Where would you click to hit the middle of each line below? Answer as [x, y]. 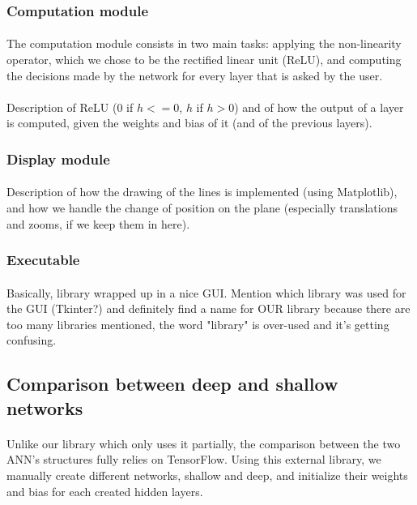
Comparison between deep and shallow [172, 384]
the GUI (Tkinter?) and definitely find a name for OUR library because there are [208, 308]
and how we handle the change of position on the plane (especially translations [202, 208]
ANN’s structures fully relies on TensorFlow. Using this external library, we [194, 459]
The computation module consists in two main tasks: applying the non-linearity [204, 43]
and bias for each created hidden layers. [105, 491]
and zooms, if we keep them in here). [98, 223]
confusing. [32, 340]
